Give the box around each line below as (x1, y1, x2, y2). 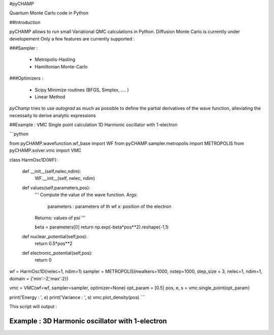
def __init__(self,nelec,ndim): (22, 168, 81, 174)
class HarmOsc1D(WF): (9, 157, 58, 163)
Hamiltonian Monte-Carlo (35, 63, 88, 69)
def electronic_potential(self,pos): (22, 250, 93, 256)
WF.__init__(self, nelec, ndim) (35, 175, 95, 181)
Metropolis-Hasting (35, 56, 76, 63)
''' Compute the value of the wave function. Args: (35, 192, 138, 198)
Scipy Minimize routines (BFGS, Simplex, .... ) (35, 87, 129, 93)
